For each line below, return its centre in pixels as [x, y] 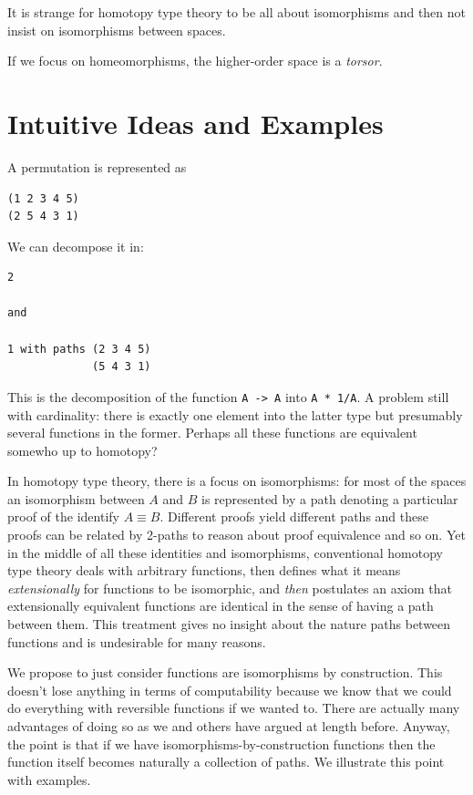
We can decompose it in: [76, 246]
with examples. [49, 779]
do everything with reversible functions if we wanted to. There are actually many [234, 708]
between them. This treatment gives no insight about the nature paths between [229, 624]
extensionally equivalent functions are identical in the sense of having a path [221, 606]
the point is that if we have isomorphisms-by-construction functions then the [221, 743]
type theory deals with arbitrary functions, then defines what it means [204, 570]
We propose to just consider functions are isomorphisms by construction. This [225, 672]
